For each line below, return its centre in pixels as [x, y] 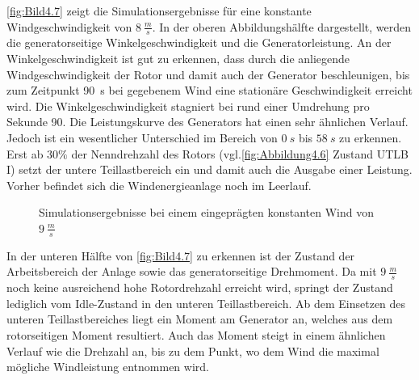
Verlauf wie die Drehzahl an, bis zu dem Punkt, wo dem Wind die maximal [193, 350]
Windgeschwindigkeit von [69, 26]
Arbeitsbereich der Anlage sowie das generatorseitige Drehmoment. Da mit [192, 271]
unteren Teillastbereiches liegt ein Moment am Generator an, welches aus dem [200, 319]
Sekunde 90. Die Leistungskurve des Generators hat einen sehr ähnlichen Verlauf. [207, 122]
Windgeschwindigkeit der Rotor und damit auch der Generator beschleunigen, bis [208, 74]
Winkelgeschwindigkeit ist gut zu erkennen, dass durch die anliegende [178, 59]
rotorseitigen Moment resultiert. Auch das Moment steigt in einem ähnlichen [196, 334]
